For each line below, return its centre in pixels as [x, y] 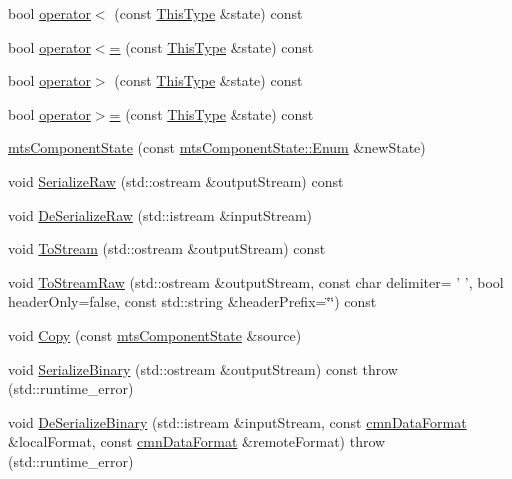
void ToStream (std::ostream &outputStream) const [167, 248]
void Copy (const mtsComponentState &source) [155, 334]
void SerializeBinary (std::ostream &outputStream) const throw [203, 368]
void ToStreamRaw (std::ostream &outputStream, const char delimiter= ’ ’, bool [256, 281]
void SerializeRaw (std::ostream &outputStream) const [176, 180]
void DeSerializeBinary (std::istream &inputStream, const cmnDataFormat [237, 421]
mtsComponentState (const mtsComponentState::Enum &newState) [217, 147]
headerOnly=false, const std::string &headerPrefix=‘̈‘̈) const [192, 301]
